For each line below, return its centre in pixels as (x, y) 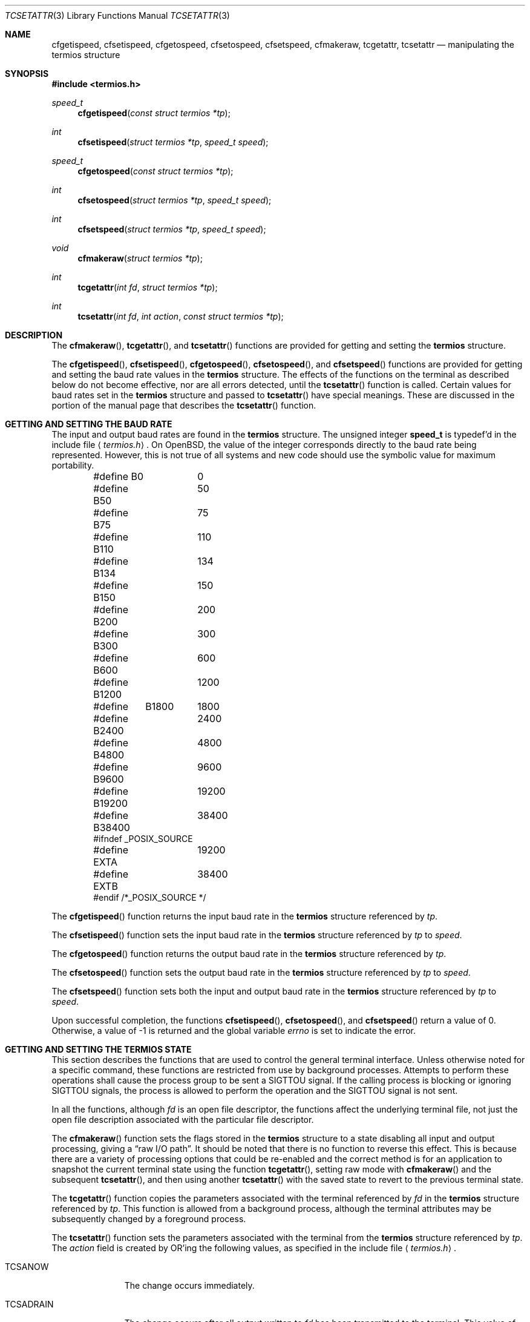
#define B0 (119, 476)
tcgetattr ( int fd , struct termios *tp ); (148, 287)
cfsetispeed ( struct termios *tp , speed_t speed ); (173, 142)
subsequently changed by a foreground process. (149, 1219)
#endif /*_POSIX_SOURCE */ (150, 897)
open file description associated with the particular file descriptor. (183, 1120)
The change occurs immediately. (189, 1285)
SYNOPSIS (27, 74)
